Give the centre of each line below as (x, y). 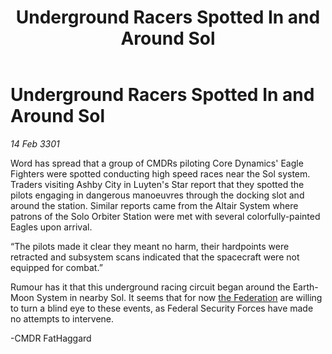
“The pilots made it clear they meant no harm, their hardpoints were (150, 246)
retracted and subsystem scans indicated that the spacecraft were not (155, 257)
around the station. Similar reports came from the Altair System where (154, 205)
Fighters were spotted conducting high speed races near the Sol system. (160, 173)
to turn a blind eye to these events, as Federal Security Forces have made (162, 308)
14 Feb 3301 (35, 143)
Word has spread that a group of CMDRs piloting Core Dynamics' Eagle (157, 163)
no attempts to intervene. (62, 318)
